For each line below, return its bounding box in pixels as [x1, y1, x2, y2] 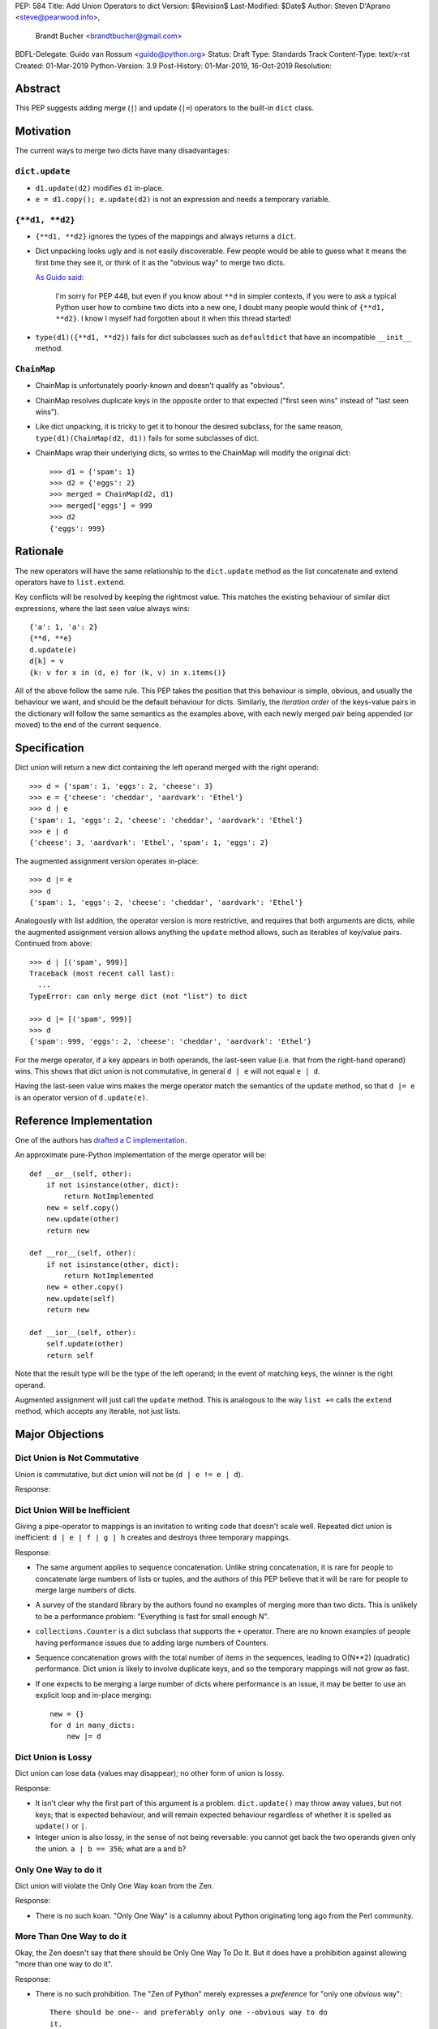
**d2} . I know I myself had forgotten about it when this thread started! [55, 313, 292, 324]
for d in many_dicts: [49, 1721, 135, 1730]
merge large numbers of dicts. [35, 1585, 137, 1595]
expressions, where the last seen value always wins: [15, 603, 191, 613]
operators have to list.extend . [15, 577, 126, 587]
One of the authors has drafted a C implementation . [15, 1135, 187, 1144]
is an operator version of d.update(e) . [15, 1092, 148, 1102]
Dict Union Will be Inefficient [15, 1504, 130, 1515]
